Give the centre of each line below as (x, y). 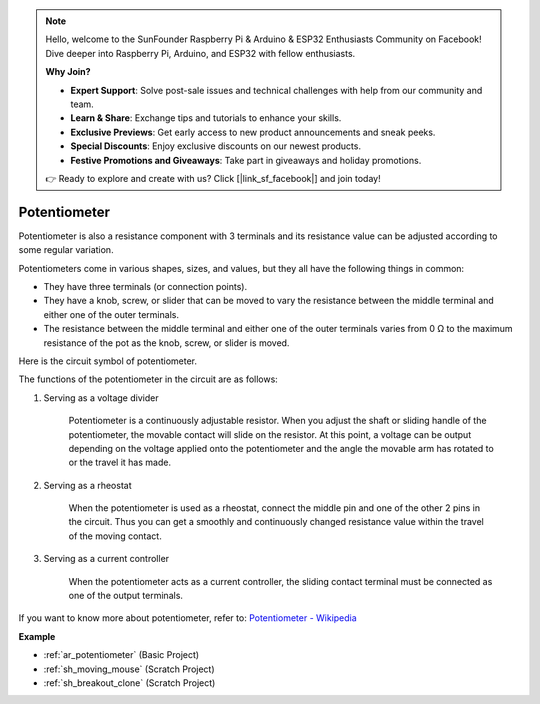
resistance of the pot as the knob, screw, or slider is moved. (166, 342)
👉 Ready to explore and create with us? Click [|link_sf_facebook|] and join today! (213, 178)
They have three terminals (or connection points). (145, 286)
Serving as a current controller (106, 559)
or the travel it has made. (120, 462)
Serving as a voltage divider (101, 397)
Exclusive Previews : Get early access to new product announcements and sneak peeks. (253, 132)
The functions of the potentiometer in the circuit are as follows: (148, 379)
